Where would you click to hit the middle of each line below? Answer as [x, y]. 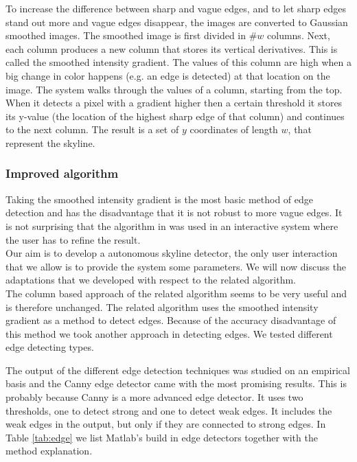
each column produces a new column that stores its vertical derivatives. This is [172, 48]
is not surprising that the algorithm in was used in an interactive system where [172, 226]
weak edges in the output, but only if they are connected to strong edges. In [166, 424]
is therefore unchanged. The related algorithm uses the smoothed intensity [162, 307]
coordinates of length [234, 129]
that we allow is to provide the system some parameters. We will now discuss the [176, 266]
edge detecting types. [50, 347]
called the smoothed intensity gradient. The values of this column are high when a [178, 62]
